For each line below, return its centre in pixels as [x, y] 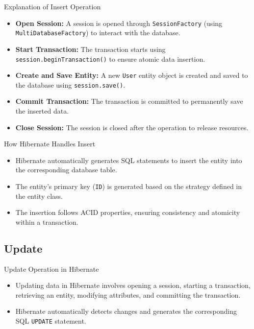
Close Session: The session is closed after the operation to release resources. [132, 127]
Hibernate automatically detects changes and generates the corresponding [126, 311]
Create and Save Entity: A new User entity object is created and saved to [132, 75]
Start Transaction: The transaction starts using [90, 49]
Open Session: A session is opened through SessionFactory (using [119, 23]
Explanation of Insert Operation [52, 6]
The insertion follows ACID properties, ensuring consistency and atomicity [128, 212]
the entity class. [39, 196]
